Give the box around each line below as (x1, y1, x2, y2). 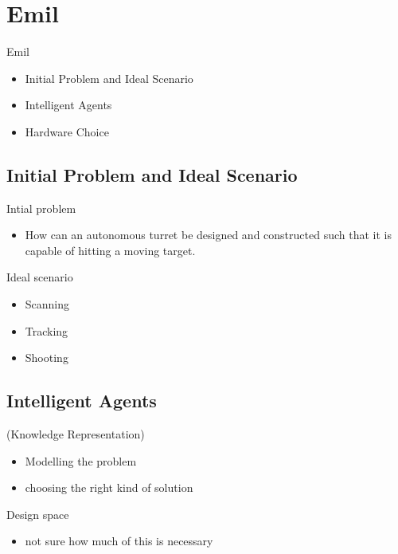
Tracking (25, 322, 68, 339)
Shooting (25, 349, 68, 366)
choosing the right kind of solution (25, 479, 193, 496)
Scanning (25, 296, 70, 312)
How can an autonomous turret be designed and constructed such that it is (25, 226, 392, 243)
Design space (6, 505, 69, 522)
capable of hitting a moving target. (25, 242, 196, 258)
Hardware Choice (25, 123, 109, 139)
